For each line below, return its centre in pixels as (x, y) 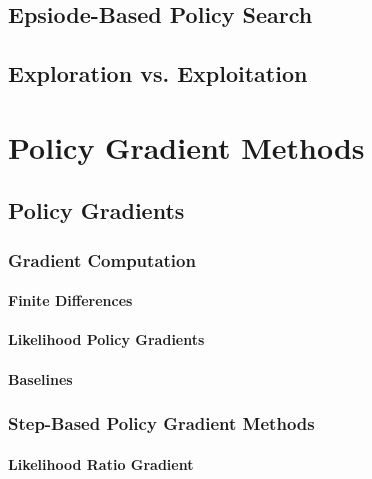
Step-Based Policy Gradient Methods (161, 423)
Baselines (40, 378)
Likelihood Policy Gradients (106, 339)
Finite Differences (70, 300)
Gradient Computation (102, 259)
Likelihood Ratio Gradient (101, 463)
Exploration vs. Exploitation (158, 73)
